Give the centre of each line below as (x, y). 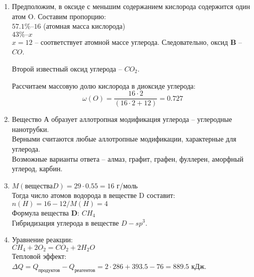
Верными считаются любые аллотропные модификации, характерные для (124, 139)
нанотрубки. (30, 129)
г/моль (127, 185)
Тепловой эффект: (39, 256)
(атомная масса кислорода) (84, 26)
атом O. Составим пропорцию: (59, 16)
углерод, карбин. (37, 168)
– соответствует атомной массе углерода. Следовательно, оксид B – (139, 42)
